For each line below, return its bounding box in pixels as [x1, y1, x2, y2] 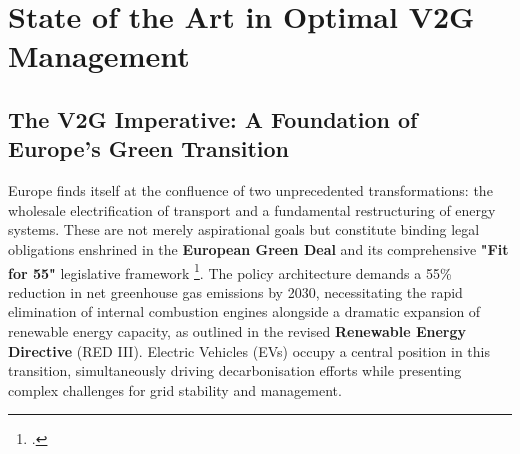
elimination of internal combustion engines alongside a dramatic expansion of [8, 301, 481, 322]
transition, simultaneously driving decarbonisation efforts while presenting [8, 360, 462, 381]
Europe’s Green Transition [8, 133, 289, 164]
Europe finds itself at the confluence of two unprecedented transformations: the [8, 180, 493, 201]
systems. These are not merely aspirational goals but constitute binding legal [8, 219, 480, 240]
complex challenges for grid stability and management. [8, 379, 342, 400]
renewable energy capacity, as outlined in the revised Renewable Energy [8, 320, 466, 341]
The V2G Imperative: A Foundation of [8, 103, 418, 134]
